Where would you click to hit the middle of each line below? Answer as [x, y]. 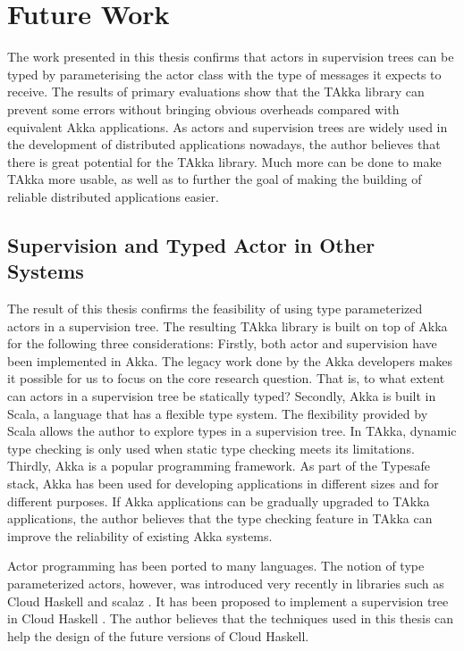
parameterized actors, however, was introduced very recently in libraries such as [226, 583]
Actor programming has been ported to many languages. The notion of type [216, 566]
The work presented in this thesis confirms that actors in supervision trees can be [231, 57]
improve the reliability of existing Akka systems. [140, 535]
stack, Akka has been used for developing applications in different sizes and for [223, 483]
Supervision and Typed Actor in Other [191, 244]
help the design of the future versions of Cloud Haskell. [158, 635]
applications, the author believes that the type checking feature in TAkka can [220, 518]
